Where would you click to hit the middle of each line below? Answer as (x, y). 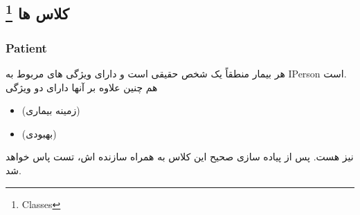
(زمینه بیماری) (51, 110)
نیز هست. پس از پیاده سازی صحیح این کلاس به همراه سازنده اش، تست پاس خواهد (180, 157)
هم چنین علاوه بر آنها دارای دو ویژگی (82, 87)
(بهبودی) (39, 133)
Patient (26, 47)
